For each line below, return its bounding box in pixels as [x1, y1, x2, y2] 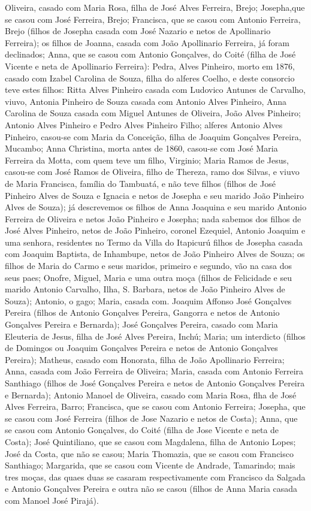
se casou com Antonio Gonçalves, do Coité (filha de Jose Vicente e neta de [5, 424, 279, 436]
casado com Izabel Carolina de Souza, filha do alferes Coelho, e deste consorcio [5, 71, 295, 84]
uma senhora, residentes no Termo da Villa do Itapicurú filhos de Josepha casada [5, 235, 303, 248]
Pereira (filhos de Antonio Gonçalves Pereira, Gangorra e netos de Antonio [5, 306, 280, 319]
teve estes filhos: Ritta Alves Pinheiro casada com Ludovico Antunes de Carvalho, [5, 83, 306, 96]
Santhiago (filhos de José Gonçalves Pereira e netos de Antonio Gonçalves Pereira [5, 377, 305, 389]
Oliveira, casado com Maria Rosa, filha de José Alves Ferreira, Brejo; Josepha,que [5, 1, 305, 13]
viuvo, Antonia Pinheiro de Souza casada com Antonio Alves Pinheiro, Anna [5, 95, 287, 107]
